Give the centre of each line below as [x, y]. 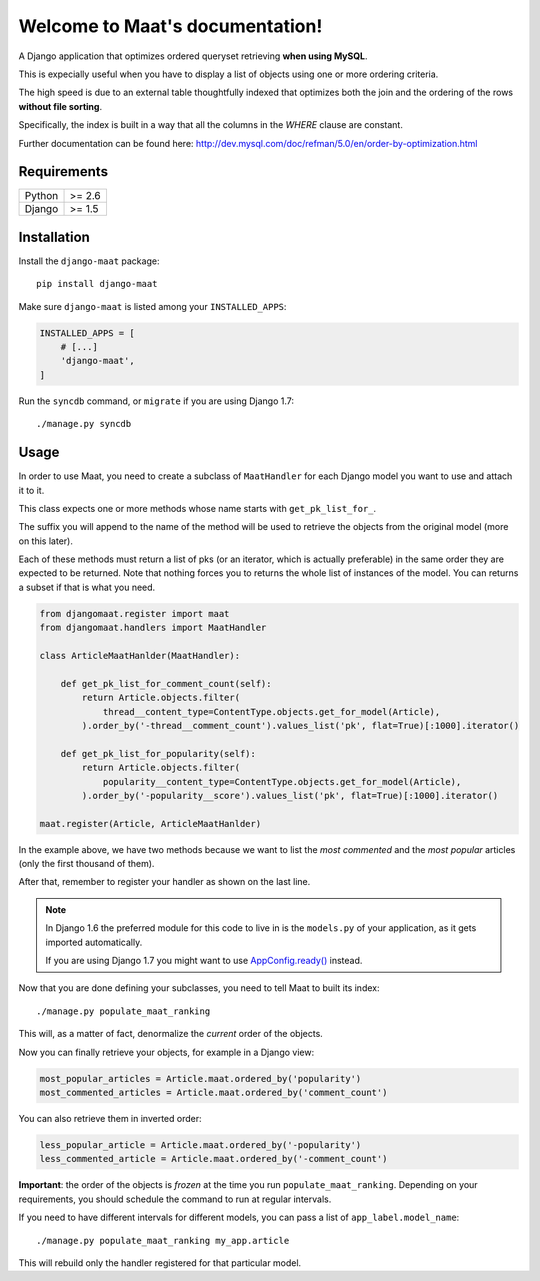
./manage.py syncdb [84, 424]
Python [41, 196]
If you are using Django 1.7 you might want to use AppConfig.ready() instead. [204, 961]
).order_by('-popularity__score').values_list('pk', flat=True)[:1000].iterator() [290, 795]
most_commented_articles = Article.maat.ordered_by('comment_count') [213, 1092]
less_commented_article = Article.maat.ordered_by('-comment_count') [213, 1159]
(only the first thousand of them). [86, 864]
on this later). [46, 541]
